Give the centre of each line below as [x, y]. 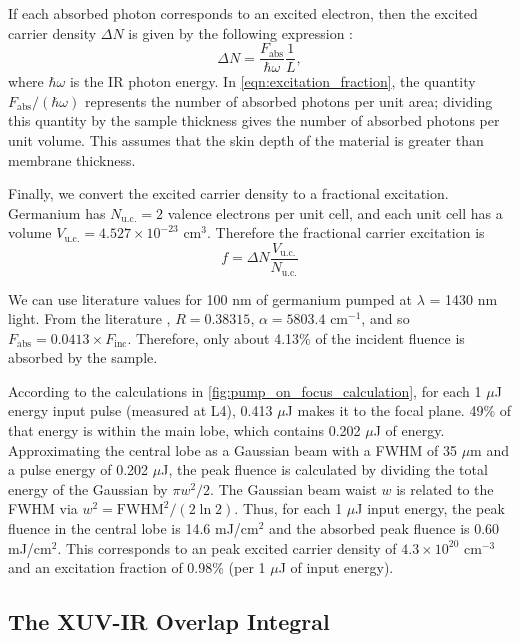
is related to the [445, 488]
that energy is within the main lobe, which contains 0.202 [184, 430]
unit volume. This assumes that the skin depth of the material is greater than [246, 140]
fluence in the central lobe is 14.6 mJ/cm [133, 528]
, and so [385, 318]
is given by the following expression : [241, 32]
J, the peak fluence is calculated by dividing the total [324, 469]
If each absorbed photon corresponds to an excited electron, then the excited [243, 13]
